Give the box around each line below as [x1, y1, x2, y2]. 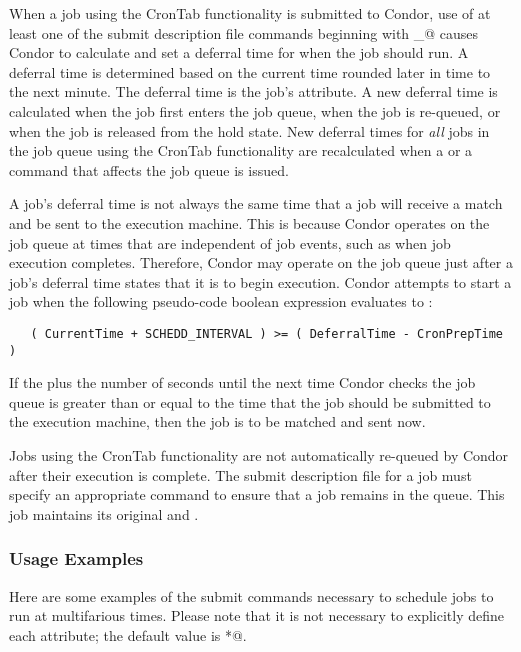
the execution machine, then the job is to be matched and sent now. [9, 411, 426, 432]
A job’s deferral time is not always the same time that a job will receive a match [9, 193, 503, 214]
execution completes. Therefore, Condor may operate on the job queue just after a [9, 252, 513, 273]
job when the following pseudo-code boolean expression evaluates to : [9, 291, 433, 312]
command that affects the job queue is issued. [9, 159, 289, 180]
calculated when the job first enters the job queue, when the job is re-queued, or [9, 100, 501, 121]
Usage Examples [9, 546, 144, 571]
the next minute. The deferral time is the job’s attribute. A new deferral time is [9, 81, 498, 102]
